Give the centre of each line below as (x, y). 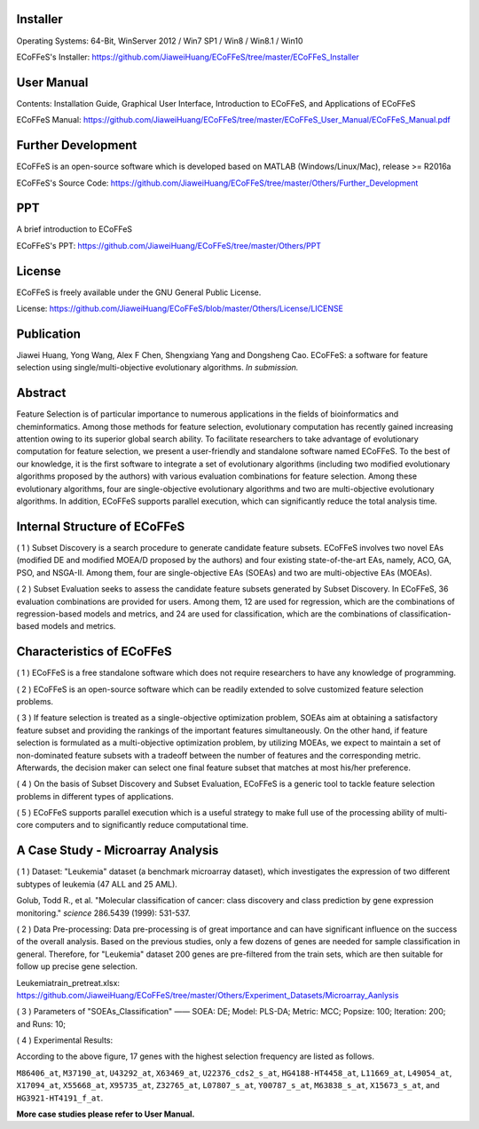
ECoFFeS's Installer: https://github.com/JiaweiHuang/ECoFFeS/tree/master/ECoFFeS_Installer (188, 57)
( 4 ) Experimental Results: (65, 1040)
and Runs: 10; (41, 1024)
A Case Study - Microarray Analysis (118, 851)
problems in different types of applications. (95, 796)
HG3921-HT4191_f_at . (60, 1098)
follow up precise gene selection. (77, 966)
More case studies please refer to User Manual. (106, 1114)
